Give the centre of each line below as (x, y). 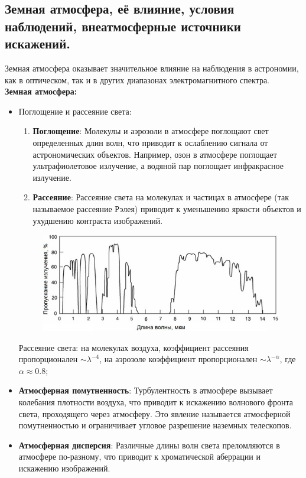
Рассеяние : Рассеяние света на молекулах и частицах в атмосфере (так (161, 197)
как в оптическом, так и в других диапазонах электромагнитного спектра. (137, 79)
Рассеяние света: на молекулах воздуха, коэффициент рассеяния (134, 347)
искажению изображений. (64, 468)
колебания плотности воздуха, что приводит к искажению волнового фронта (156, 401)
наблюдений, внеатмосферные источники (123, 26)
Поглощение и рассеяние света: (75, 111)
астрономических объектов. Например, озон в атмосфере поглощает (155, 154)
